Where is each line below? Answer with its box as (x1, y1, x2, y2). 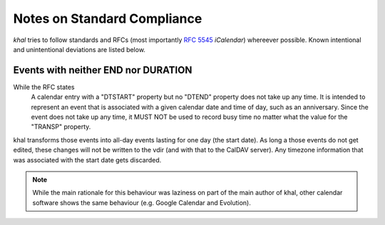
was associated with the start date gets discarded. (13, 155, 162, 164)
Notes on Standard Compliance (13, 11, 202, 26)
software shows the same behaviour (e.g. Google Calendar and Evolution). (32, 198, 251, 206)
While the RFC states (13, 83, 75, 91)
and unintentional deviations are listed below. (13, 45, 146, 53)
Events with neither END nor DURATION (13, 64, 192, 76)
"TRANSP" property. (31, 122, 91, 131)
